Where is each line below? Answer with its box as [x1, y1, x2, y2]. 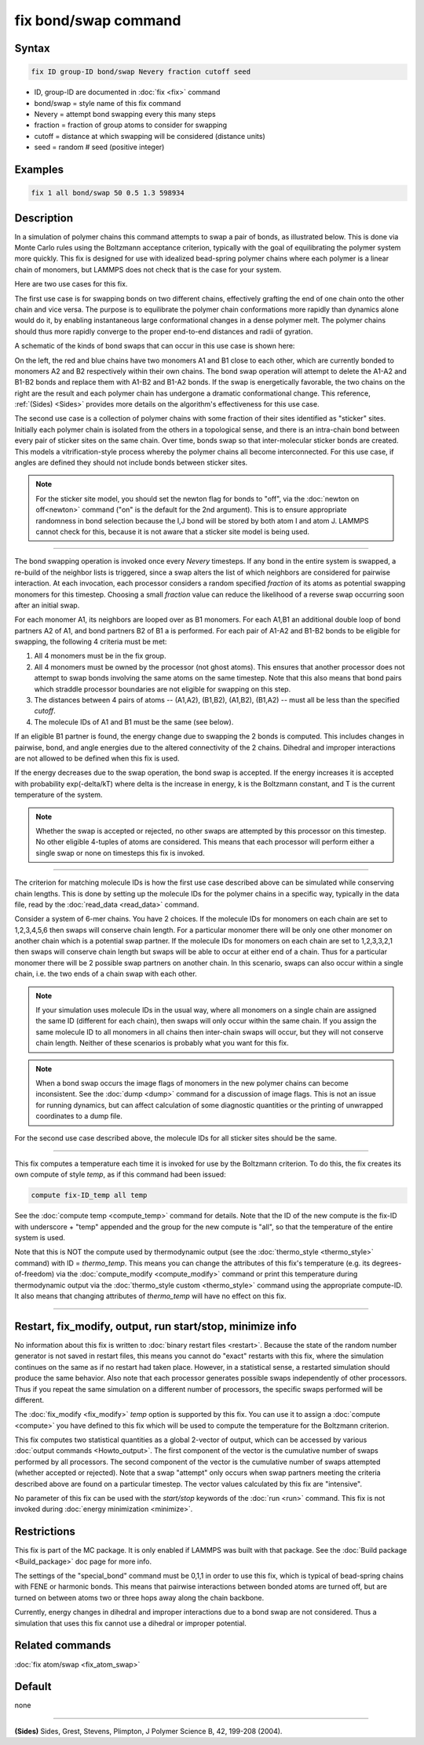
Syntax [14, 42, 50, 55]
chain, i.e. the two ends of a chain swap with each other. [14, 969, 198, 979]
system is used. [14, 1233, 66, 1243]
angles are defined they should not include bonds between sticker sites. [14, 458, 248, 467]
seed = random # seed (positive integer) [34, 142, 165, 152]
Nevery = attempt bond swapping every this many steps [34, 109, 216, 119]
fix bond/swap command [14, 12, 181, 29]
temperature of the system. [14, 790, 103, 800]
